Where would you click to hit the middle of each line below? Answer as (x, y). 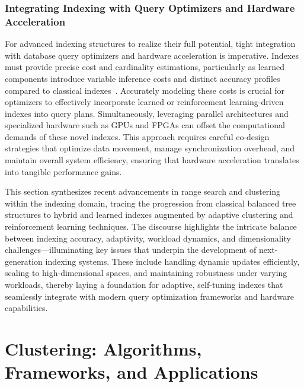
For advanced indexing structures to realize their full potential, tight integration (150, 44)
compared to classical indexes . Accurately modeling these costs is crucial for (145, 90)
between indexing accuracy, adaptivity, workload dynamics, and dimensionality (148, 238)
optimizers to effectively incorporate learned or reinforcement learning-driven (144, 102)
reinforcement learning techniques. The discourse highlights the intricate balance (151, 226)
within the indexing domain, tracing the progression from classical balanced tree (151, 203)
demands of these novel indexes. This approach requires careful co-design (137, 136)
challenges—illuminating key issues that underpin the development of (131, 250)
